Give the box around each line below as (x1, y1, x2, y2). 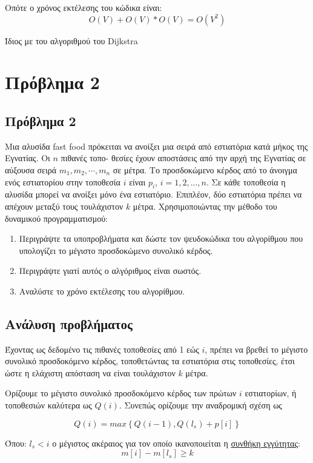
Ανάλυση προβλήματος (5, 314, 133, 333)
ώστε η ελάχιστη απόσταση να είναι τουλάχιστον (5, 366, 176, 379)
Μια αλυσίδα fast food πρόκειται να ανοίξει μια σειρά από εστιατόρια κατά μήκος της (5, 139, 308, 152)
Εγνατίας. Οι (5, 152, 50, 164)
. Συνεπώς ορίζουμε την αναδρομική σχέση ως (119, 399, 282, 411)
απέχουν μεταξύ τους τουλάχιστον (5, 199, 124, 212)
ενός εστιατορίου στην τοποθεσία (5, 175, 120, 188)
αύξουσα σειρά (5, 163, 56, 176)
